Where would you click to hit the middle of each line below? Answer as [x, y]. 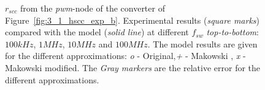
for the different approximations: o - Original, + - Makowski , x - [125, 56]
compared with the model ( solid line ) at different [97, 32]
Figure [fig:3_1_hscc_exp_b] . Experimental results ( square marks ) [132, 20]
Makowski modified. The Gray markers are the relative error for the [133, 67]
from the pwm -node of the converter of [92, 8]
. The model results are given [202, 43]
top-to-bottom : [232, 32]
